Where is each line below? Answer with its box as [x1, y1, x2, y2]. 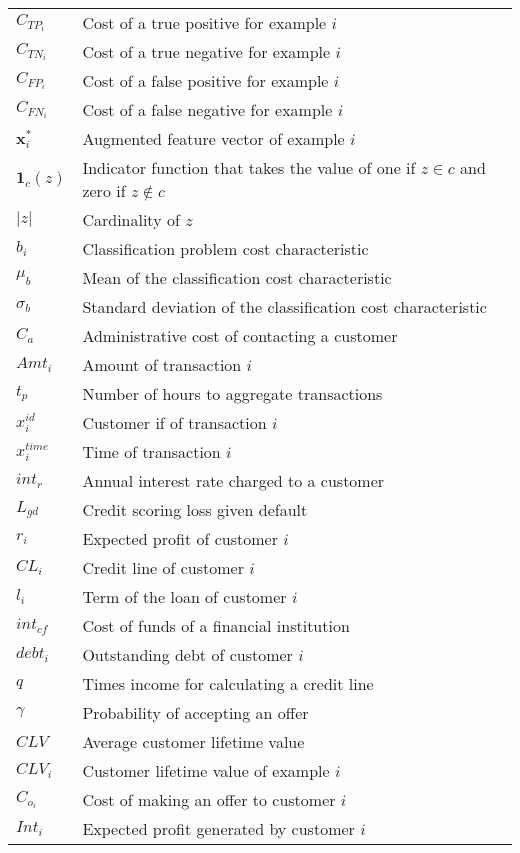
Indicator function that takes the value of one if [82, 156, 416, 179]
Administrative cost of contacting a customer [82, 324, 398, 347]
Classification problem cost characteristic [82, 237, 369, 260]
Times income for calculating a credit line [82, 672, 374, 695]
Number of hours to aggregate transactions [82, 382, 383, 405]
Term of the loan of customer [82, 585, 287, 608]
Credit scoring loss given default [82, 498, 308, 521]
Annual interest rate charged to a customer [82, 469, 385, 492]
